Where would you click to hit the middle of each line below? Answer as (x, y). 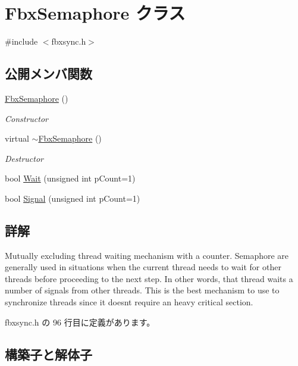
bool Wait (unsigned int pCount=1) (70, 178)
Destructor (24, 158)
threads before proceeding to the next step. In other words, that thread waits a (149, 278)
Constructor (26, 118)
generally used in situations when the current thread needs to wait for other (143, 267)
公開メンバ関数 (48, 73)
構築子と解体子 (48, 354)
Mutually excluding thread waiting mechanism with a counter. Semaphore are (147, 255)
